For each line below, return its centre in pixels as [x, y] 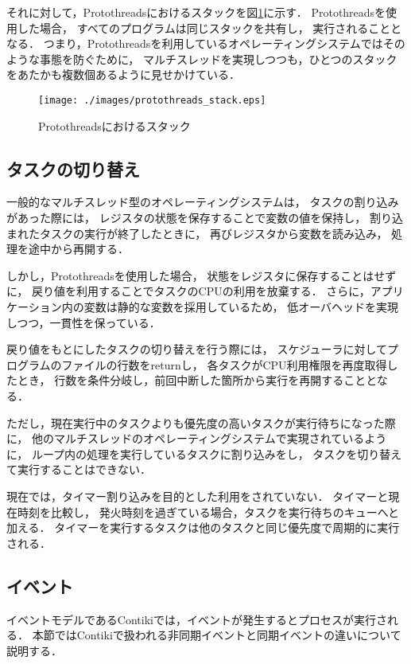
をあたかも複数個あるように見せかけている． [123, 74]
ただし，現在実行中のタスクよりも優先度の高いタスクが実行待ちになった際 [201, 422]
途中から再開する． [78, 249]
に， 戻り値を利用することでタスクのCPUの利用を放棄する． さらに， [188, 291]
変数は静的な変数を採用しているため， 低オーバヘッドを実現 [241, 306]
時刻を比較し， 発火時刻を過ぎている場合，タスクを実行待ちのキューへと [208, 512]
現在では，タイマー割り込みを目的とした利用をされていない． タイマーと [198, 496]
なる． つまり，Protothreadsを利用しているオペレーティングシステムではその [206, 43]
